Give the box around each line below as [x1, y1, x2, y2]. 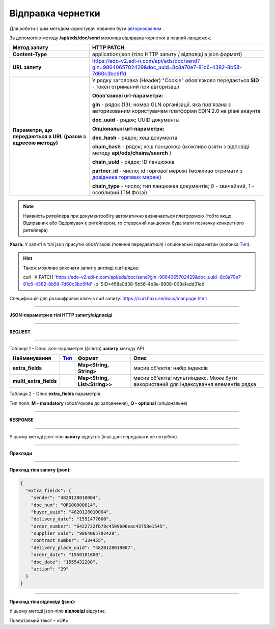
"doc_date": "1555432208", [31, 559, 99, 565]
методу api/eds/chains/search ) [92, 149, 172, 156]
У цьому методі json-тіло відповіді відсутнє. [9, 608, 106, 614]
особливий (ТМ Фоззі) [92, 189, 148, 196]
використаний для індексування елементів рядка [133, 381, 257, 388]
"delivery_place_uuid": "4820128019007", [31, 544, 136, 551]
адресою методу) [12, 139, 58, 146]
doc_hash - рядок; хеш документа [92, 134, 178, 141]
